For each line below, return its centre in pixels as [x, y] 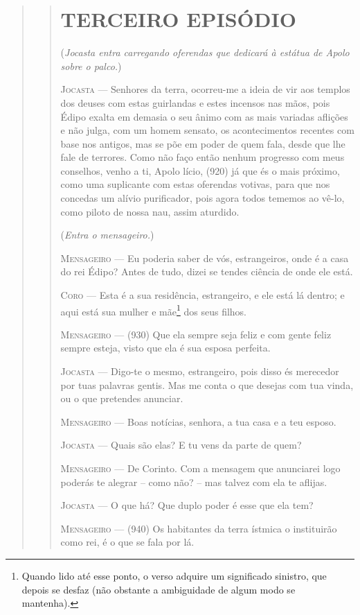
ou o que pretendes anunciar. [122, 398]
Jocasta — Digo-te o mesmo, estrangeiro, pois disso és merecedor [200, 371]
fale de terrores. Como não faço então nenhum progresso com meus [202, 157]
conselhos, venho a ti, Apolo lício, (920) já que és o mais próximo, [200, 170]
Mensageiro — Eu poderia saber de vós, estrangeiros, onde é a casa [205, 258]
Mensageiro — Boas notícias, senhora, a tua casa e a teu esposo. [198, 421]
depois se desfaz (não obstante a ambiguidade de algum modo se [159, 589]
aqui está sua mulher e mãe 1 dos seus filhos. [154, 310]
